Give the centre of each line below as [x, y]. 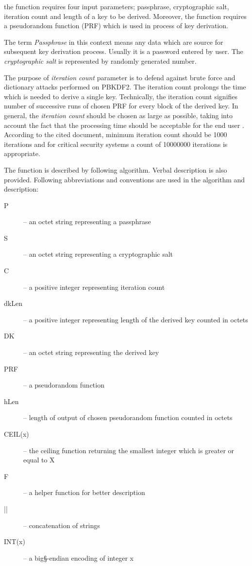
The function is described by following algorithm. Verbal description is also [116, 169]
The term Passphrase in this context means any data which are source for [114, 42]
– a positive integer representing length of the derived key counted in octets [136, 319]
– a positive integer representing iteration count [94, 287]
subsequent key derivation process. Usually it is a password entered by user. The [124, 51]
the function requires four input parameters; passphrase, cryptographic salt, [117, 6]
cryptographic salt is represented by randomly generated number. [100, 61]
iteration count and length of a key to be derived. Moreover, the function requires [125, 16]
